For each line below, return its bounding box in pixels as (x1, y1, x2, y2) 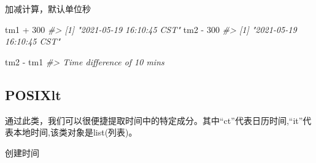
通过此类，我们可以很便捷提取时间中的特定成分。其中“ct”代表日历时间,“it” (5, 114, 303, 126)
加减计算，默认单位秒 (5, 2, 91, 15)
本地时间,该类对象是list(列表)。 (13, 126, 137, 139)
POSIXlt (5, 85, 61, 104)
